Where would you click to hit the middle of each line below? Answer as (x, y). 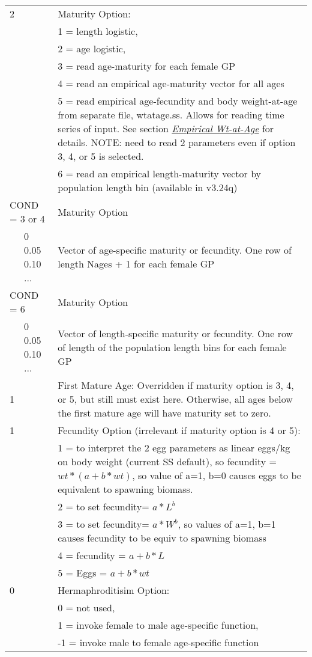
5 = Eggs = (82, 573)
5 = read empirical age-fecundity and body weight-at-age (178, 101)
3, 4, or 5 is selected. (101, 156)
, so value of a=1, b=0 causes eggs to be (217, 475)
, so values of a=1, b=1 (227, 524)
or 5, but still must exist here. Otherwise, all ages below (175, 399)
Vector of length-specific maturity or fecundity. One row (175, 333)
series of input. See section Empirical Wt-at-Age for (166, 128)
